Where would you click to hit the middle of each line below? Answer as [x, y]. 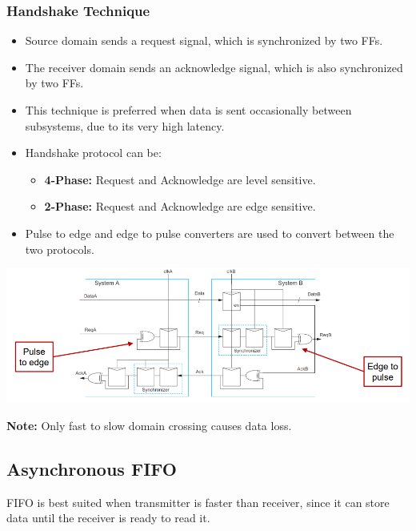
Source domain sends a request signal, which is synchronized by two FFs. [204, 40]
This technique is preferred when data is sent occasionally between [188, 110]
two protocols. [60, 249]
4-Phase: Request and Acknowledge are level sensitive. [180, 179]
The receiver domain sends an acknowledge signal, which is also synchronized [214, 67]
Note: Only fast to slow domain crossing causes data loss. [149, 425]
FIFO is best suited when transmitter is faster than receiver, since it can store [198, 502]
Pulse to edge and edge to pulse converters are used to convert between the [210, 233]
